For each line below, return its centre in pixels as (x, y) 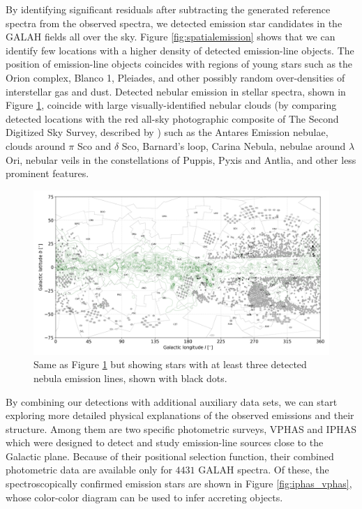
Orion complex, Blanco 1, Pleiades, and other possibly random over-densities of (175, 77)
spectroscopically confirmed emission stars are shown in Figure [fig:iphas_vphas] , (179, 484)
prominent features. (47, 173)
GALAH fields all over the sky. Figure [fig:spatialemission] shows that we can (171, 37)
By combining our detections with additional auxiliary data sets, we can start (172, 401)
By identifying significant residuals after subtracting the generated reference (168, 9)
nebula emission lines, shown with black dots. (130, 378)
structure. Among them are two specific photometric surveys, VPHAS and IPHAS (181, 428)
